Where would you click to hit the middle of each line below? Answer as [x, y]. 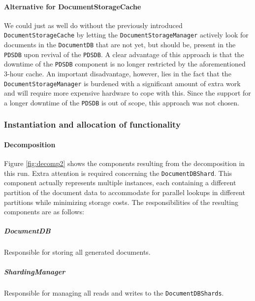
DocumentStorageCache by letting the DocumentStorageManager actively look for [126, 35]
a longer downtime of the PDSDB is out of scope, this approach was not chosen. [122, 102]
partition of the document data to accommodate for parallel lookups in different [125, 192]
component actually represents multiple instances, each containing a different [120, 183]
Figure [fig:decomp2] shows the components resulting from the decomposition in [125, 163]
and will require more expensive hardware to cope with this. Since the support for [127, 93]
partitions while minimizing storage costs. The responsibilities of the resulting [121, 202]
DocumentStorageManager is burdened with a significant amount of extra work [122, 83]
